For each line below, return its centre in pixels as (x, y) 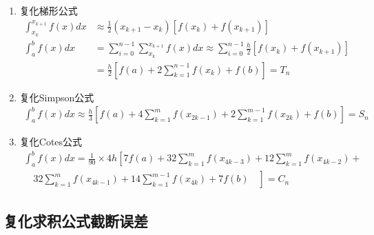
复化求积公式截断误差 (76, 220)
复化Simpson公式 (57, 97)
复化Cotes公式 (51, 142)
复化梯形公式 (49, 10)
